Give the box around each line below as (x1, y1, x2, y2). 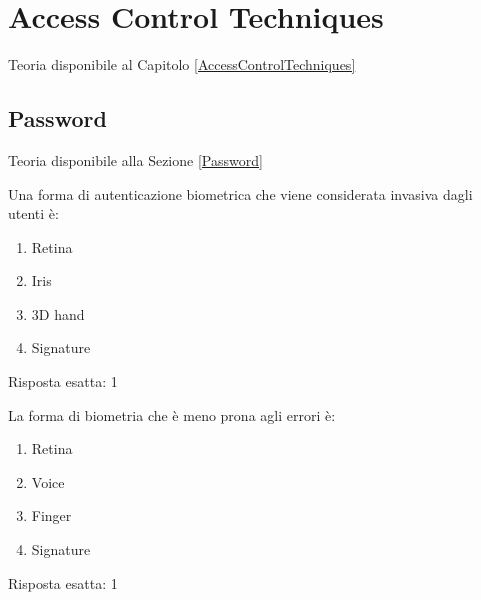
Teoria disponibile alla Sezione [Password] (8, 149, 263, 170)
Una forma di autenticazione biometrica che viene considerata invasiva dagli (8, 183, 473, 204)
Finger (31, 505, 72, 526)
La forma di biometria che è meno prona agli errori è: (8, 404, 336, 425)
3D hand (31, 303, 85, 324)
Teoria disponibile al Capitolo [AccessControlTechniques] (8, 54, 356, 75)
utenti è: (8, 203, 59, 224)
